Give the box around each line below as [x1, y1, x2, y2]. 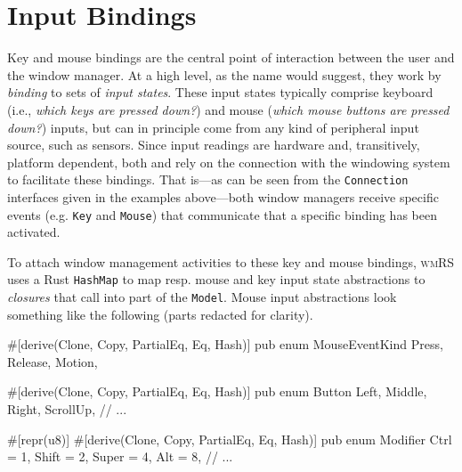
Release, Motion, [7, 352, 98, 370]
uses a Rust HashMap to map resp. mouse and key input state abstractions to [7, 270, 426, 289]
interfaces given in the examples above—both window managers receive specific [7, 187, 439, 206]
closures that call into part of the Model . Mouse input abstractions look [7, 288, 397, 306]
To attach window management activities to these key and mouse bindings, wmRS [7, 252, 455, 271]
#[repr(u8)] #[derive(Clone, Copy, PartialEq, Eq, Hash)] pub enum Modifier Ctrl [7, 429, 452, 448]
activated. [7, 223, 61, 241]
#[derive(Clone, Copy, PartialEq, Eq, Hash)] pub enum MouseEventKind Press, [7, 335, 443, 354]
